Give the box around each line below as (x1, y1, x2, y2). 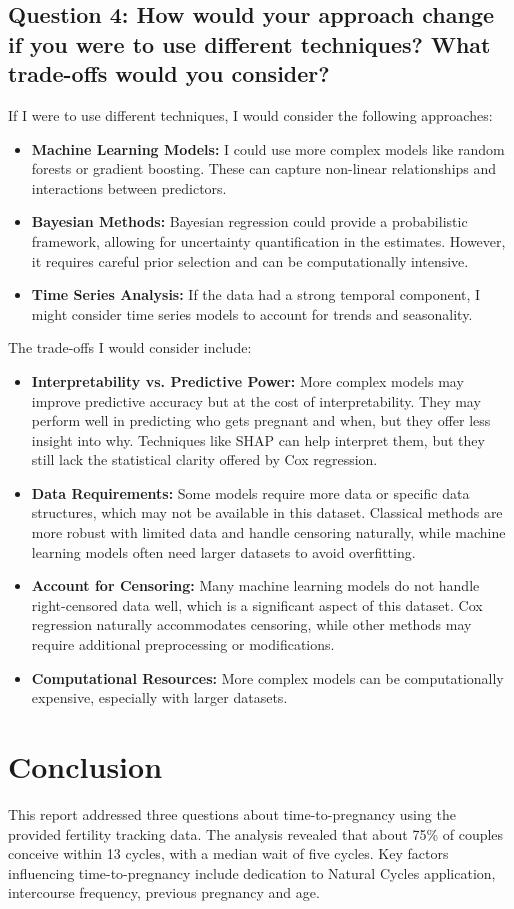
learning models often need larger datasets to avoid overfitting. (31, 541, 416, 562)
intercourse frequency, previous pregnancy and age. (8, 882, 320, 903)
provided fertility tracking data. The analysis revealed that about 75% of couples (8, 823, 504, 844)
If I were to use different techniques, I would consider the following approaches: (8, 104, 493, 125)
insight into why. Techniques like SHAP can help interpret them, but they (31, 429, 485, 450)
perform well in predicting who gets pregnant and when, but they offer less (31, 410, 491, 431)
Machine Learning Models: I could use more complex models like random (31, 138, 505, 159)
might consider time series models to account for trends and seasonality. (31, 303, 473, 324)
